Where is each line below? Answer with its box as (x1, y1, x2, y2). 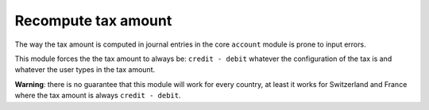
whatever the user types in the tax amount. (14, 65, 156, 74)
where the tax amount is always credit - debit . (14, 91, 182, 101)
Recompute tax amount (14, 12, 172, 29)
